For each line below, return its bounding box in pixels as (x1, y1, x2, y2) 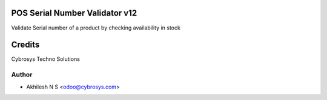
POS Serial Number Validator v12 (11, 8, 137, 18)
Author (11, 70, 33, 79)
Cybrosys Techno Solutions (11, 55, 80, 63)
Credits (11, 40, 40, 50)
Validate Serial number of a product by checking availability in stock (11, 24, 181, 31)
